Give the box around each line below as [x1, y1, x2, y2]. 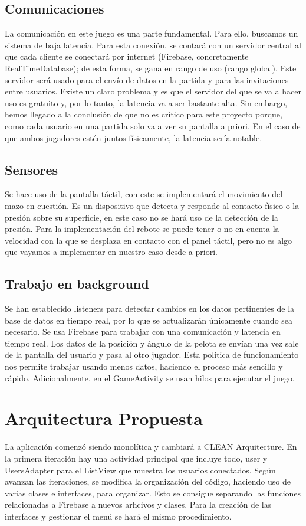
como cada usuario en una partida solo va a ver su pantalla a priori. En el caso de [5, 119, 301, 132]
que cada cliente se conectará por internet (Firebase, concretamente [5, 50, 249, 63]
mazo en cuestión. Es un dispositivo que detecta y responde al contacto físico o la [5, 199, 300, 211]
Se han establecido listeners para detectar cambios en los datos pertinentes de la [5, 302, 295, 315]
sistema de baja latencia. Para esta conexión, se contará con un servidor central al [5, 38, 301, 51]
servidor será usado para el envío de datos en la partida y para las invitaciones [5, 73, 289, 86]
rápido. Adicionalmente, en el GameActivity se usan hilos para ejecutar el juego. [5, 371, 295, 384]
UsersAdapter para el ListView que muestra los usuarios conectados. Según [5, 463, 276, 476]
